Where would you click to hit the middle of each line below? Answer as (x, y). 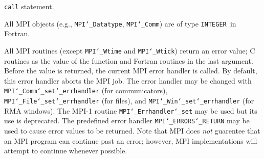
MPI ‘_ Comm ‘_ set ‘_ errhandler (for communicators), (86, 90)
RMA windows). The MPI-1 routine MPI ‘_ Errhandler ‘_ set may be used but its (131, 110)
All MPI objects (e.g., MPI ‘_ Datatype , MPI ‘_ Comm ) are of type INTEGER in (120, 23)
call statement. (29, 6)
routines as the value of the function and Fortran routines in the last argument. (129, 60)
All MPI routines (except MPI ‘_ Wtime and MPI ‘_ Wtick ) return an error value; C (130, 50)
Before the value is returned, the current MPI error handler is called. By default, (131, 71)
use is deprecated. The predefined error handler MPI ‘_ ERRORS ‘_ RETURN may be (127, 121)
